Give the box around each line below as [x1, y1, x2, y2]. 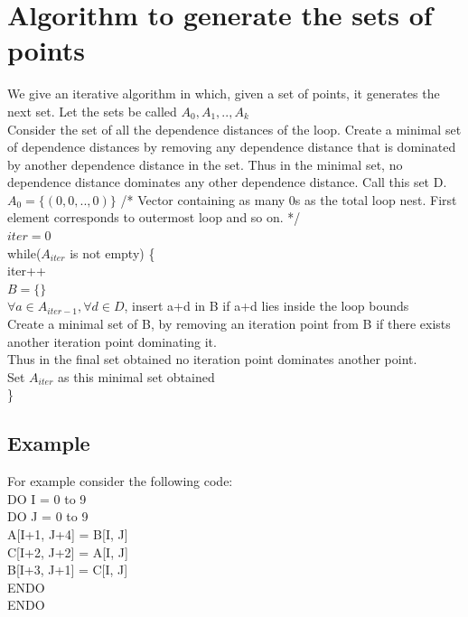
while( [7, 243, 42, 262]
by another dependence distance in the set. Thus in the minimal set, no [7, 154, 403, 173]
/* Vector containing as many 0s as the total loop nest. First [120, 190, 457, 209]
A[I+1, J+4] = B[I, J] [7, 524, 128, 543]
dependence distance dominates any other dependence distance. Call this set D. [7, 173, 447, 192]
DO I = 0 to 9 [7, 489, 87, 508]
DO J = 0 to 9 [7, 507, 89, 526]
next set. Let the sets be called [7, 101, 177, 120]
